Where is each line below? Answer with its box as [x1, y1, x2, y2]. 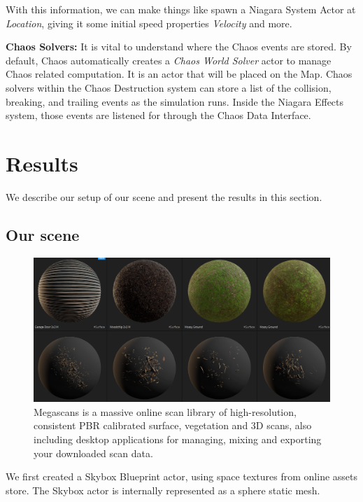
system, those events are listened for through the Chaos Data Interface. [6, 108, 311, 123]
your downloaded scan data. [34, 445, 153, 460]
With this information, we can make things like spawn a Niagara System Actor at [6, 2, 356, 16]
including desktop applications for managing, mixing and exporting [34, 432, 322, 447]
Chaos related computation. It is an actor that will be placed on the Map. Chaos [6, 67, 353, 81]
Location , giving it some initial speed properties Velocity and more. [6, 15, 292, 30]
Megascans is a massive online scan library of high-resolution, [34, 404, 297, 419]
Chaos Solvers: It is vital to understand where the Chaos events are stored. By [6, 39, 352, 54]
